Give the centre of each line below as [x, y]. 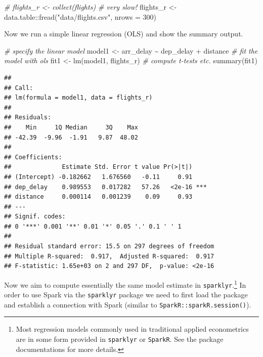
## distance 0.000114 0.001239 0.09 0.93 [98, 197]
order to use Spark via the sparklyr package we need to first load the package [126, 295]
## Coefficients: [33, 157]
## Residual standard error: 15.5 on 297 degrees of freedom [109, 247]
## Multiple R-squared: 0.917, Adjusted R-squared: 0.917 [109, 256]
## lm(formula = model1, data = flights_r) [78, 98]
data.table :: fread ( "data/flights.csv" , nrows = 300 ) [80, 16]
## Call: [19, 88]
